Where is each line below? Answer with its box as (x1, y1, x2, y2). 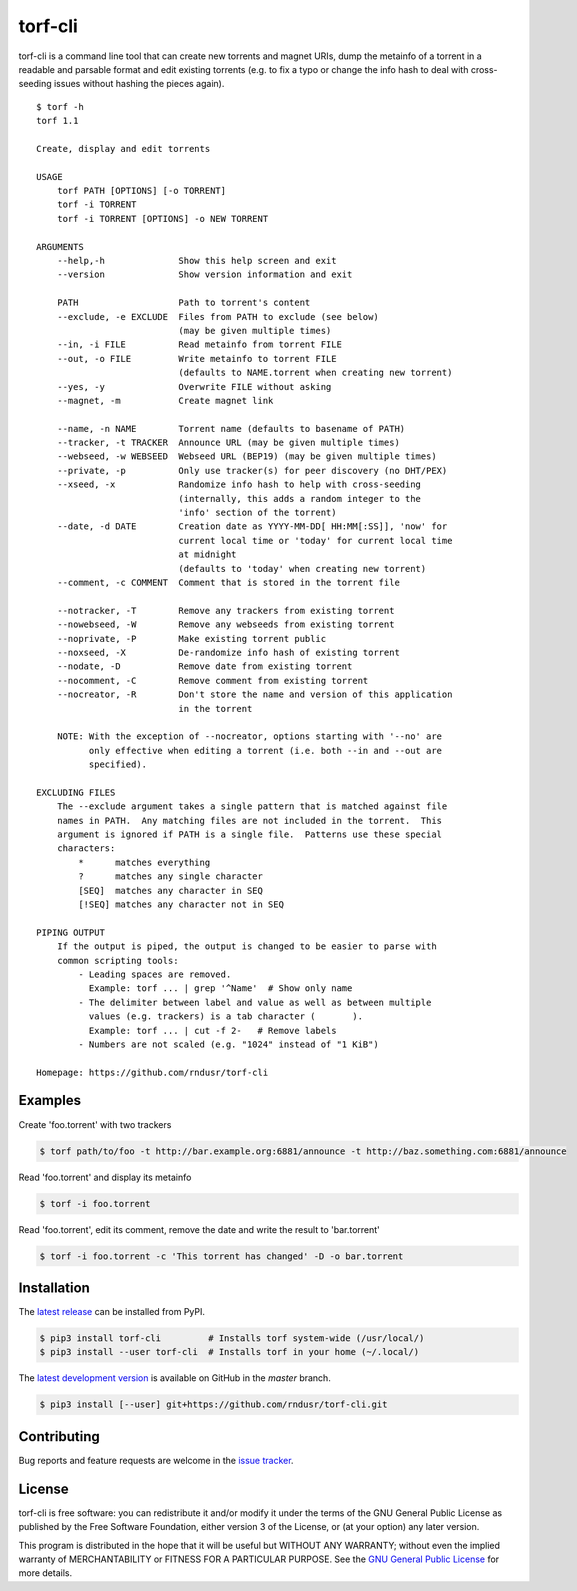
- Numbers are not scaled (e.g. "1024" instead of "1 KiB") (78, 1038, 379, 1050)
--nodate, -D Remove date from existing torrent (56, 661, 353, 672)
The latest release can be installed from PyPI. (18, 1306, 205, 1317)
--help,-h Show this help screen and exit (56, 255, 337, 267)
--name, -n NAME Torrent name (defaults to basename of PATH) (56, 423, 406, 434)
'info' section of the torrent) (178, 507, 337, 519)
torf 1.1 (36, 115, 79, 127)
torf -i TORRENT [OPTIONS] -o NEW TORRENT (56, 213, 269, 224)
